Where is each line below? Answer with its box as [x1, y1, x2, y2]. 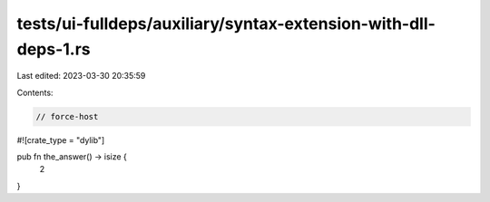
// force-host [35, 111, 99, 121]
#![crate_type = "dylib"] [16, 134, 105, 145]
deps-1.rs [16, 39, 91, 59]
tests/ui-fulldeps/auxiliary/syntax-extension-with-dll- [16, 14, 436, 34]
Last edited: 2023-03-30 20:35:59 [16, 71, 146, 82]
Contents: [16, 87, 54, 98]
